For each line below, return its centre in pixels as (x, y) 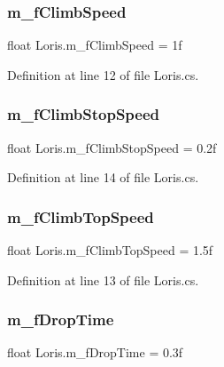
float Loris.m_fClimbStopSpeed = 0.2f (112, 147)
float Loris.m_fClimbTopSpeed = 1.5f (110, 250)
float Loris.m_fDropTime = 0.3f (95, 352)
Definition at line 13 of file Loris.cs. (103, 279)
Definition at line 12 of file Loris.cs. (103, 74)
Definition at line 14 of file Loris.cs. (103, 177)
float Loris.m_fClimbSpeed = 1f (95, 45)
